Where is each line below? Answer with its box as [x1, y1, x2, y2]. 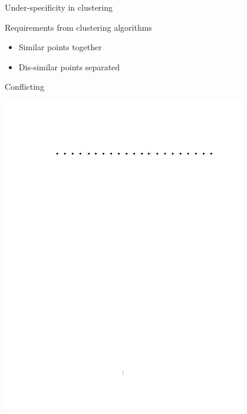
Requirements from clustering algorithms [5, 21, 152, 33]
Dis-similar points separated [18, 60, 120, 73]
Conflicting [5, 80, 44, 93]
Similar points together [18, 41, 102, 53]
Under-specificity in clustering [5, 1, 113, 13]
